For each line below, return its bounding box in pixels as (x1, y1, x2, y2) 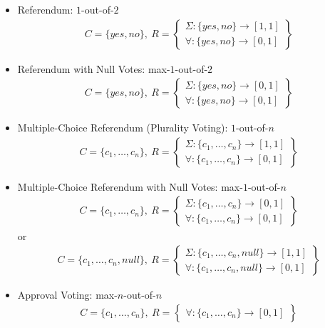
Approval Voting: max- (17, 287, 118, 302)
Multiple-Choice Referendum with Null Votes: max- (17, 179, 243, 194)
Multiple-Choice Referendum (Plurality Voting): (17, 120, 228, 135)
